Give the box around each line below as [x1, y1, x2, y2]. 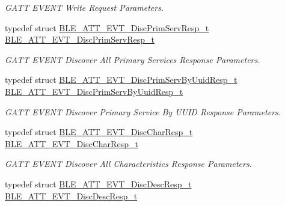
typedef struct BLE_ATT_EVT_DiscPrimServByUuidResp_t [5, 73, 237, 86]
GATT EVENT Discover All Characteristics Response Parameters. [5, 157, 252, 170]
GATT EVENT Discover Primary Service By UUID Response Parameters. [5, 105, 281, 118]
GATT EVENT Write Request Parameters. [5, 1, 164, 13]
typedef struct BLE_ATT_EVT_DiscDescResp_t [5, 177, 192, 190]
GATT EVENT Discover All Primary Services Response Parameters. [5, 53, 260, 65]
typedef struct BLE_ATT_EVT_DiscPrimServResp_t [5, 21, 209, 34]
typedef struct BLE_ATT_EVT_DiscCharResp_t [5, 126, 193, 138]
